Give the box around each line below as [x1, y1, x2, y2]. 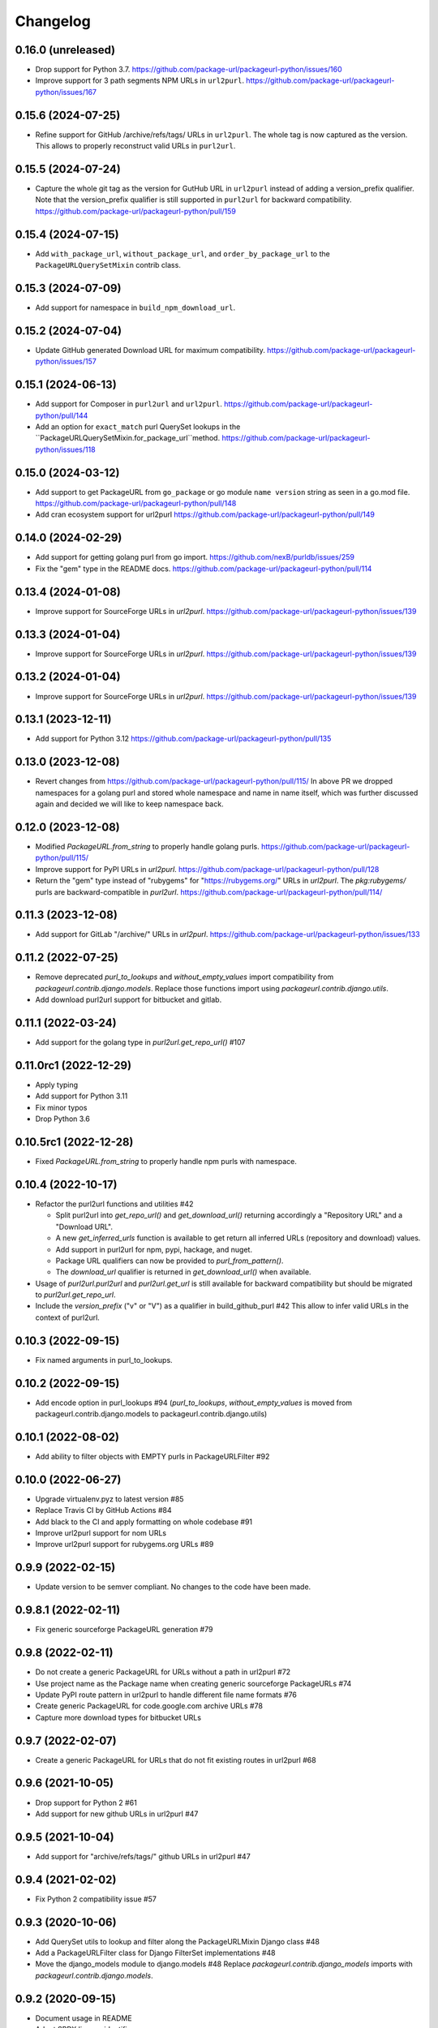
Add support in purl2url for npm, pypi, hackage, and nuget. [55, 1244, 253, 1254]
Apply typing [35, 1080, 79, 1089]
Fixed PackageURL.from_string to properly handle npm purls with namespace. [35, 1157, 298, 1167]
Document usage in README [35, 2013, 133, 2023]
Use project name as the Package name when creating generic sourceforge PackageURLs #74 [35, 1678, 352, 1688]
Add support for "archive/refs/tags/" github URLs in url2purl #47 [35, 1851, 251, 1861]
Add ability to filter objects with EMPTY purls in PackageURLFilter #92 [35, 1451, 270, 1461]
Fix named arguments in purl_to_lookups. [35, 1355, 174, 1364]
